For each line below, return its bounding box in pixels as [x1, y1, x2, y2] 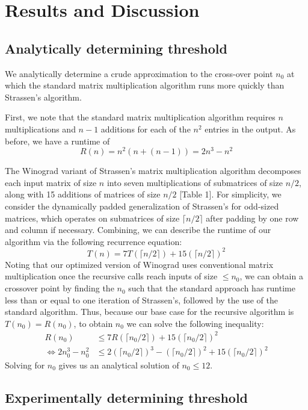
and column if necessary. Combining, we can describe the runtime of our [5, 223, 271, 236]
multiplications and [5, 122, 76, 135]
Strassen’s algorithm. [5, 90, 82, 103]
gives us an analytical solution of [58, 358, 179, 371]
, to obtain [73, 317, 113, 329]
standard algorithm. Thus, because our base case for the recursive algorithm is [5, 305, 294, 318]
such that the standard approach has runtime [128, 282, 295, 294]
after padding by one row [206, 211, 299, 224]
